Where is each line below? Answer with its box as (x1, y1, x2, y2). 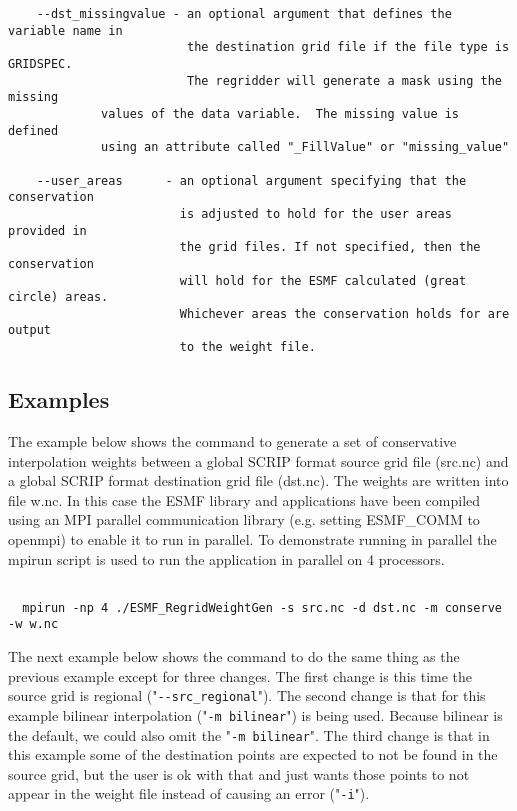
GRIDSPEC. (8, 56, 73, 71)
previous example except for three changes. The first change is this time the (8, 665, 473, 686)
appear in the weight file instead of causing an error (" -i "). (8, 783, 370, 804)
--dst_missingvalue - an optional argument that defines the (36, 7, 452, 21)
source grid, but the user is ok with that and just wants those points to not (8, 763, 470, 784)
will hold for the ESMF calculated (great (179, 273, 467, 288)
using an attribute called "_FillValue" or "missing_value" (101, 140, 510, 155)
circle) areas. (8, 290, 109, 305)
